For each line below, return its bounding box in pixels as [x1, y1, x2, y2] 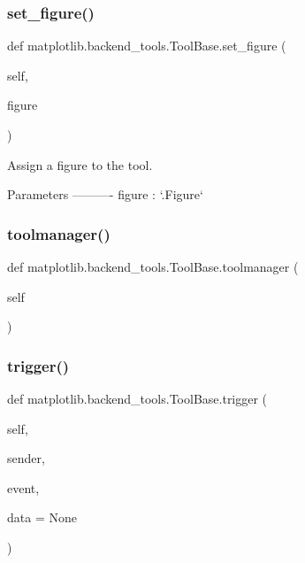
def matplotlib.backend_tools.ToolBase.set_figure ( [7, 36, 286, 55]
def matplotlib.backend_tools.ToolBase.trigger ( [7, 389, 268, 407]
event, [7, 478, 40, 497]
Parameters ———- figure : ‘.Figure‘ [7, 185, 203, 204]
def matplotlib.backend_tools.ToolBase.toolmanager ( [7, 258, 299, 275]
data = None [7, 508, 77, 527]
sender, [7, 449, 45, 467]
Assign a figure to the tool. [7, 155, 153, 174]
